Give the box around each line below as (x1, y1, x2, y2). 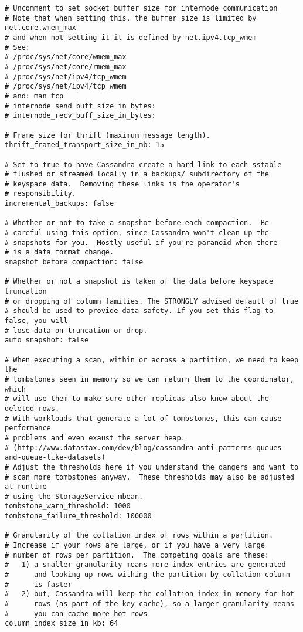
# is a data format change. (5, 248, 114, 257)
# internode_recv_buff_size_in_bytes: (5, 111, 156, 120)
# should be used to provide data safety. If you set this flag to (5, 307, 274, 315)
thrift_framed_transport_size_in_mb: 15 (5, 141, 165, 149)
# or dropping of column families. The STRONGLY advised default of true (5, 297, 299, 305)
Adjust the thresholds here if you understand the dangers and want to (13, 463, 299, 471)
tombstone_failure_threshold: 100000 (5, 512, 152, 521)
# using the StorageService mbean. (5, 492, 144, 501)
